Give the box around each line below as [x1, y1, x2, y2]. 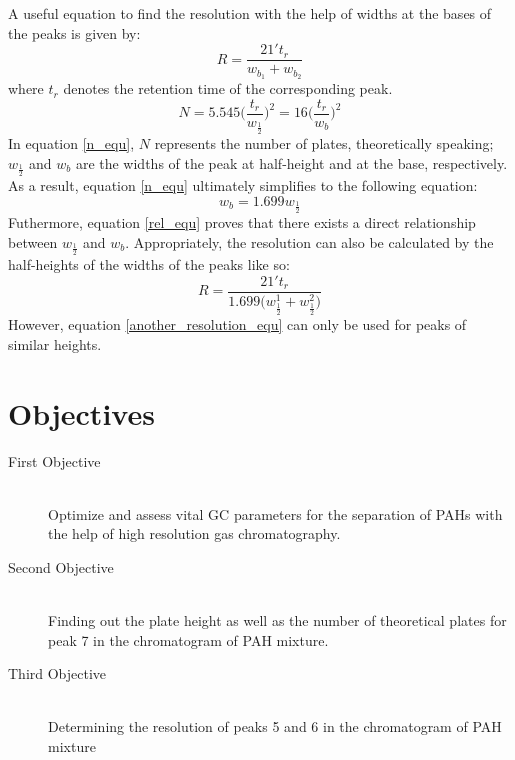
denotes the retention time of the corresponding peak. [63, 78, 393, 99]
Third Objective [8, 663, 107, 684]
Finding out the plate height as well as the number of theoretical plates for [48, 610, 507, 631]
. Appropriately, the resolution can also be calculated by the [125, 231, 494, 252]
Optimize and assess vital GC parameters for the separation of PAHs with [48, 503, 503, 524]
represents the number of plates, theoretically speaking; [154, 133, 494, 154]
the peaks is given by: [8, 22, 141, 43]
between [8, 231, 58, 252]
